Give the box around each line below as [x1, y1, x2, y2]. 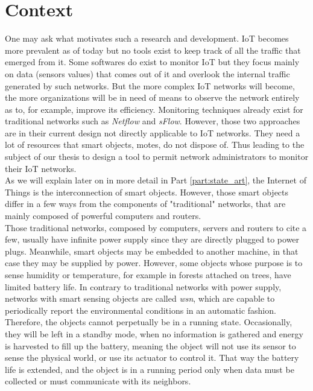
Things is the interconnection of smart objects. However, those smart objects [5, 185, 289, 198]
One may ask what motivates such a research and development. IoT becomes [5, 32, 289, 45]
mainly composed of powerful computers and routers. [5, 209, 201, 222]
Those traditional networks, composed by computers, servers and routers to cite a [5, 221, 307, 234]
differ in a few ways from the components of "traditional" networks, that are [5, 197, 286, 210]
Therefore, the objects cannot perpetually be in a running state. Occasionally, [5, 316, 292, 328]
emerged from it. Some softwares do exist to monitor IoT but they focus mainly [5, 56, 300, 68]
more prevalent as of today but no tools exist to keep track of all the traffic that [5, 43, 301, 56]
